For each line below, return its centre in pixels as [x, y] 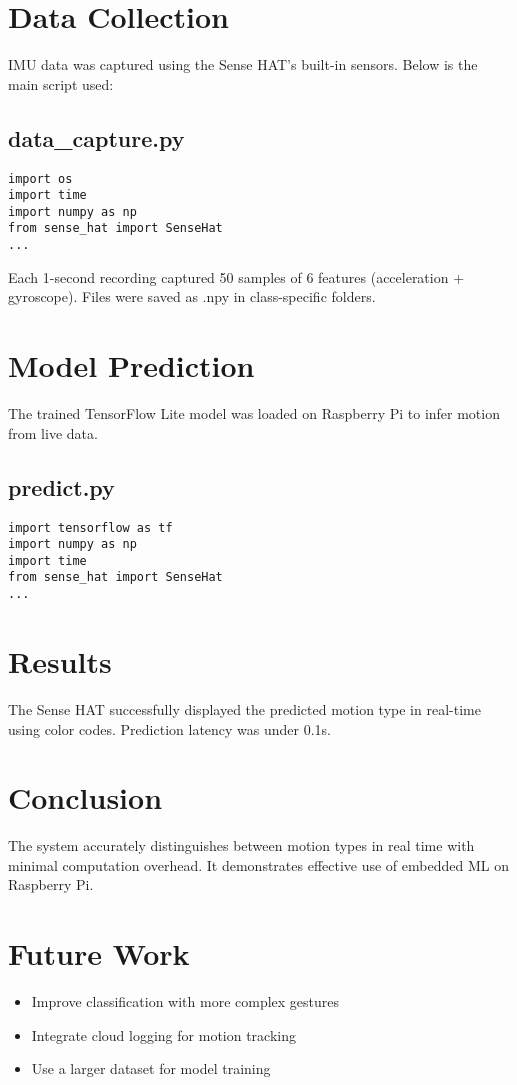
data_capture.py [96, 137]
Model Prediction [131, 365]
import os [40, 178]
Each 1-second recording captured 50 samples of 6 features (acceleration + [236, 276]
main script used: [61, 83]
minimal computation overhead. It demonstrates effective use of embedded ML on [258, 864]
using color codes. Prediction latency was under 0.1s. [170, 728]
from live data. [53, 432]
